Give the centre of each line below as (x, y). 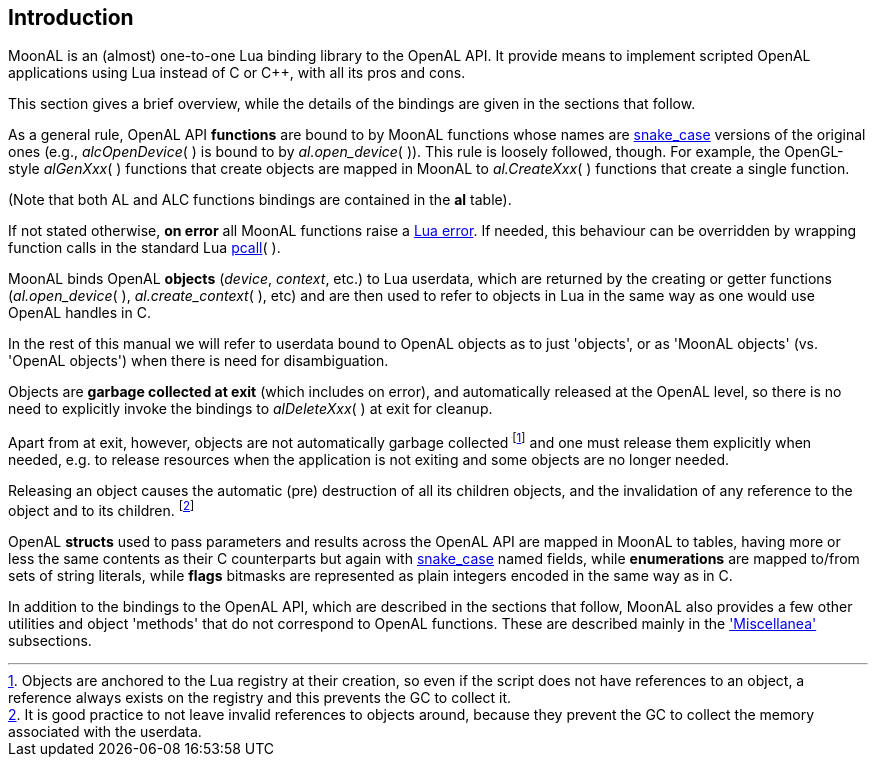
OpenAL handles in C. (79, 313)
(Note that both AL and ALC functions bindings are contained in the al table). (260, 200)
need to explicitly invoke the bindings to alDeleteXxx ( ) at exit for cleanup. (250, 409)
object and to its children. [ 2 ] (101, 509)
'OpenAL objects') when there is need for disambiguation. (198, 361)
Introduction (71, 17)
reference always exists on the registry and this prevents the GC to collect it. (260, 697)
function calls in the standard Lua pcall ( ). (144, 248)
